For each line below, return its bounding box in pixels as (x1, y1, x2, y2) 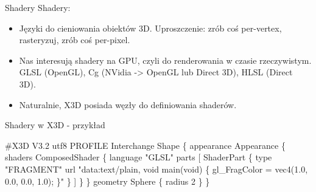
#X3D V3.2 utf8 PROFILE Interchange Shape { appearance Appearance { (5, 139, 286, 151)
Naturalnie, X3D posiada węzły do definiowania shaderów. (19, 98, 237, 111)
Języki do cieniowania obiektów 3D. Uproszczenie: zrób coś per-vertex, (19, 21, 282, 34)
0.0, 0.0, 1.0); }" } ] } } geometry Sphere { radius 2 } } (5, 174, 210, 187)
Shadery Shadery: (5, 1, 71, 13)
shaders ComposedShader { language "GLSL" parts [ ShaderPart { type (5, 151, 272, 163)
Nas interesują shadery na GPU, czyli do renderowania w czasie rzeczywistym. (19, 53, 312, 66)
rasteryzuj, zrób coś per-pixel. (19, 33, 130, 46)
